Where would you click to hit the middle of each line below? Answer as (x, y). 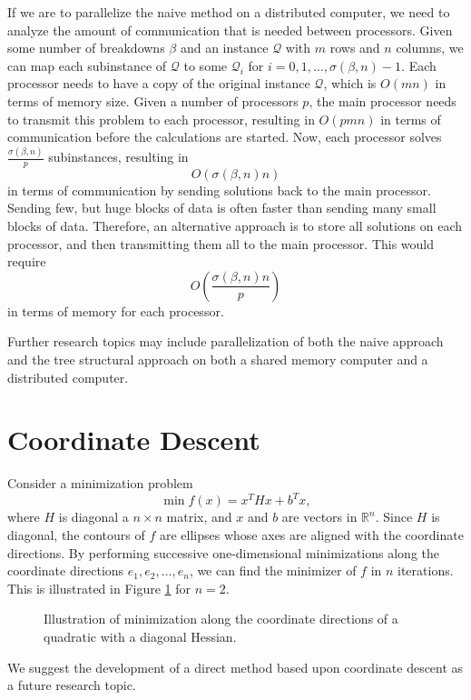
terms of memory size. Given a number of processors (153, 100)
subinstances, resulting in (118, 157)
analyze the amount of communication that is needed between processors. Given (230, 30)
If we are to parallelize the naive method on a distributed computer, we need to (229, 12)
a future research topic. (72, 685)
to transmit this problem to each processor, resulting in (161, 119)
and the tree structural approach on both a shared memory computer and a (218, 360)
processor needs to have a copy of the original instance (159, 83)
